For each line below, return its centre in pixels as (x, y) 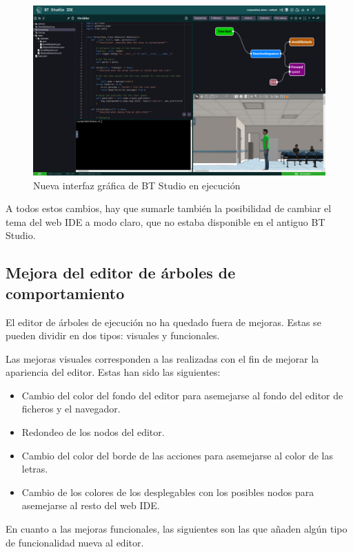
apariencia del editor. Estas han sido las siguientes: (113, 372)
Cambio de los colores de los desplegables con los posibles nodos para (168, 492)
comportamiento (65, 293)
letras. (35, 469)
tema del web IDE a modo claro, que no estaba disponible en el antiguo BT (165, 221)
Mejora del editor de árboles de (121, 273)
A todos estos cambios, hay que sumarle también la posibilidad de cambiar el (169, 208)
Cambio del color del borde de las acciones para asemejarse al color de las (178, 455)
